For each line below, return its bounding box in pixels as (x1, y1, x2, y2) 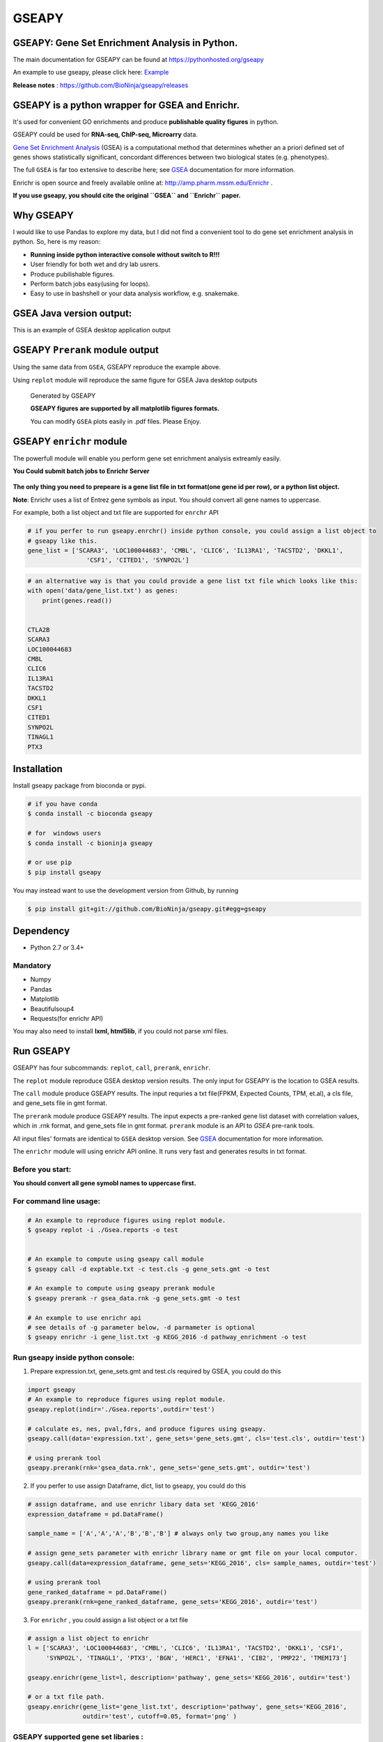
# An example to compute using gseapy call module (27, 1255, 205, 1263)
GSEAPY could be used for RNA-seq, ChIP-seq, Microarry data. (13, 130, 198, 139)
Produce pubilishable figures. (30, 270, 115, 278)
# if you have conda (27, 800, 97, 808)
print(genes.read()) (42, 596, 113, 604)
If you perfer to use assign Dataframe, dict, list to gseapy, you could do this (30, 1481, 247, 1490)
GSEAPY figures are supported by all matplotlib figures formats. (30, 404, 220, 413)
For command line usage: (13, 1196, 101, 1205)
